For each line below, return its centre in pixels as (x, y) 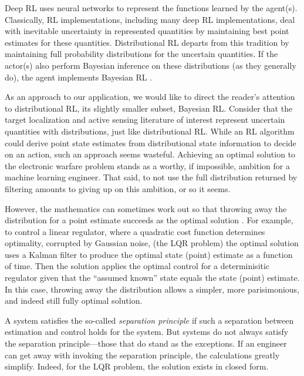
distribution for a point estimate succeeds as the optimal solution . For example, (149, 220)
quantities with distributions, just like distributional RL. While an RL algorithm (150, 131)
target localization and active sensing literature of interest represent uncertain (145, 120)
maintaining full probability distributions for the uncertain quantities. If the (141, 54)
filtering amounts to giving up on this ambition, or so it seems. (118, 188)
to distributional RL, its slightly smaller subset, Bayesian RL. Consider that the (149, 108)
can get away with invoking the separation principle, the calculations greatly (142, 355)
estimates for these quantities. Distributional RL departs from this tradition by (147, 42)
